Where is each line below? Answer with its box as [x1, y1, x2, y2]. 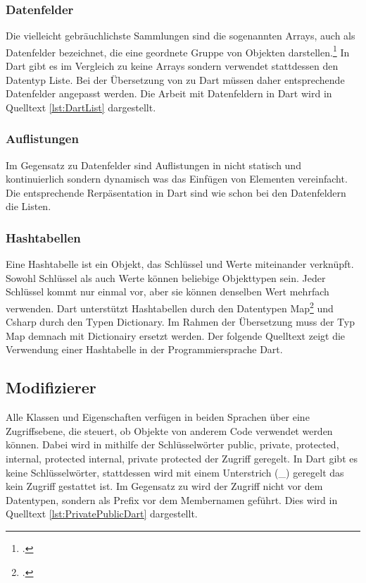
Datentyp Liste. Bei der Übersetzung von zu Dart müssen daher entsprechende [6, 72, 345, 87]
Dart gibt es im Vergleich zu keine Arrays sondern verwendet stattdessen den [6, 59, 339, 73]
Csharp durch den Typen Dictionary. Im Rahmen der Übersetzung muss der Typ [6, 314, 355, 329]
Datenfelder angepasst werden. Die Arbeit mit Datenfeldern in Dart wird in [6, 86, 332, 101]
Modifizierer [6, 376, 96, 398]
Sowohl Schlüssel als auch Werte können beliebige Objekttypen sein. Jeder [6, 270, 326, 285]
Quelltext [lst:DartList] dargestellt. [6, 99, 156, 114]
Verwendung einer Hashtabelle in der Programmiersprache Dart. [6, 342, 283, 357]
